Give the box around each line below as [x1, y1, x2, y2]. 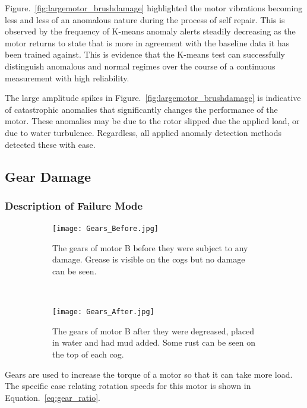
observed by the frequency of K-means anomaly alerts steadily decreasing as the [5, 25, 296, 37]
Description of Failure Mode [5, 198, 143, 213]
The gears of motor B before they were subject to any [52, 241, 248, 254]
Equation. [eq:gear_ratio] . [5, 391, 100, 403]
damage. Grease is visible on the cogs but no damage [52, 253, 245, 265]
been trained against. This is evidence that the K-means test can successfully [5, 48, 285, 61]
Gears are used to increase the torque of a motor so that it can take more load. [5, 368, 293, 380]
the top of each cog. [52, 348, 124, 360]
